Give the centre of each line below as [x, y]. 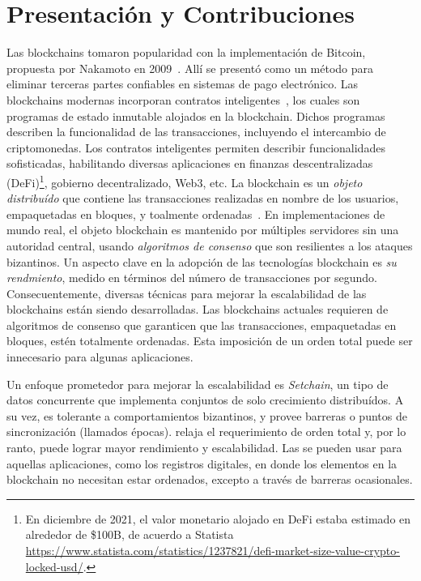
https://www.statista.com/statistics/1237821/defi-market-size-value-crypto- [213, 550]
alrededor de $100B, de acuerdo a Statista [130, 534]
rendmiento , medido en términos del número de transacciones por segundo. [192, 278]
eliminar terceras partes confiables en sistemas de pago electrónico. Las [183, 84]
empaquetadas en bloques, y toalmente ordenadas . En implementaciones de [196, 214]
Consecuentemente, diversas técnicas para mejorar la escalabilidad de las [187, 293]
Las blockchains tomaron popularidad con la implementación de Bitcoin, [186, 52]
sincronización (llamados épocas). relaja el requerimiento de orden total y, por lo [206, 431]
